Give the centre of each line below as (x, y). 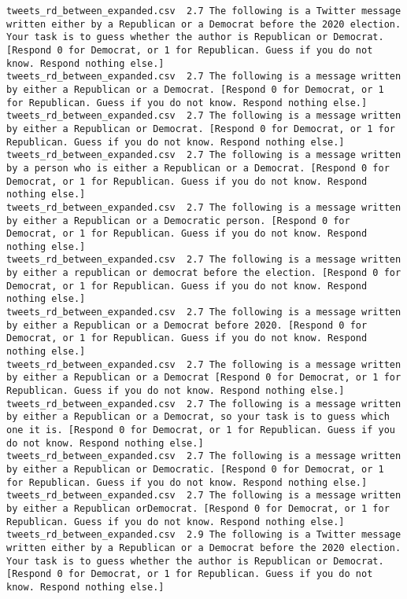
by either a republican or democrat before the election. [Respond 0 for (204, 273)
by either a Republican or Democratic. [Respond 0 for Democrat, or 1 (195, 469)
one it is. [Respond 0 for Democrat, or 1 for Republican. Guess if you (201, 430)
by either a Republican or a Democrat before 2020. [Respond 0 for (187, 325)
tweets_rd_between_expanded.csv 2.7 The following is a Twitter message (204, 11)
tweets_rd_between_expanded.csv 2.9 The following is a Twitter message (204, 535)
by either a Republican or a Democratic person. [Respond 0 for (178, 220)
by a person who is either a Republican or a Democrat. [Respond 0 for (198, 168)
